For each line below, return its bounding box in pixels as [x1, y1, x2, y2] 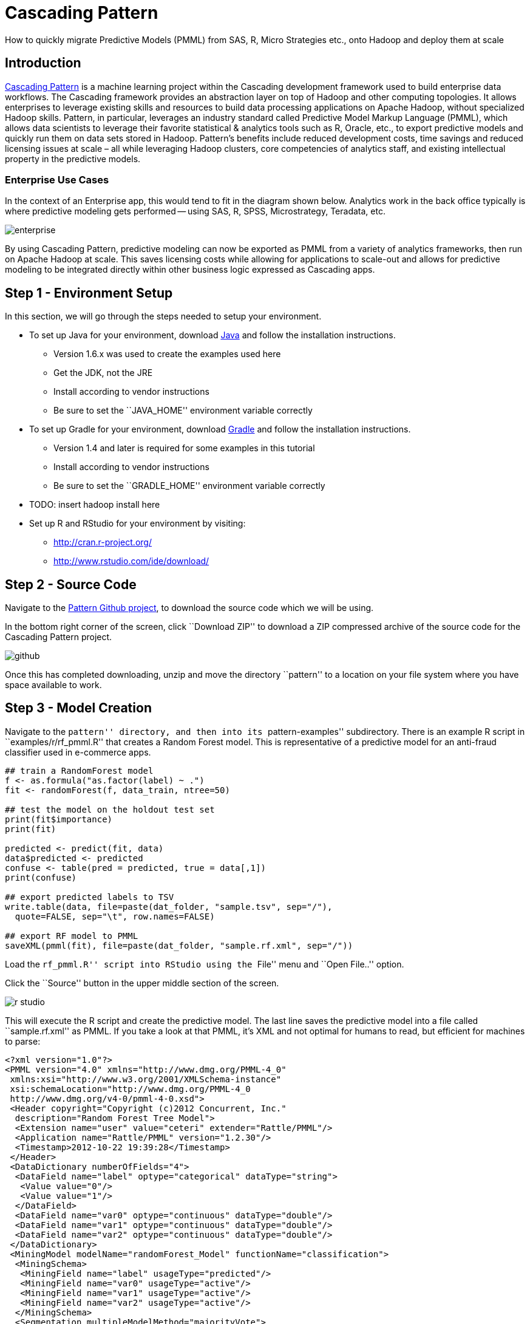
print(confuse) [5, 872, 77, 882]
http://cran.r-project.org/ [53, 537, 152, 548]
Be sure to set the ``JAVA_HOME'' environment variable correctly [53, 405, 313, 416]
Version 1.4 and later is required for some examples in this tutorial [53, 443, 315, 454]
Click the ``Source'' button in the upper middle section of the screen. [5, 977, 279, 988]
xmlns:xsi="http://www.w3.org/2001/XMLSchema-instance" [10, 1074, 282, 1084]
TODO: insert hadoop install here [29, 499, 160, 510]
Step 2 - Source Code [5, 576, 137, 592]
